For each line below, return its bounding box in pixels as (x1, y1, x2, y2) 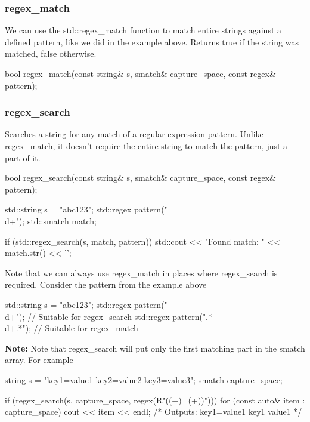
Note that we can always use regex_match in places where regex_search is (5, 266, 278, 279)
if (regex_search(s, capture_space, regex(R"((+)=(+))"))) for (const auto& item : (5, 393, 305, 406)
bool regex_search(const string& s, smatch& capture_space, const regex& (5, 171, 276, 184)
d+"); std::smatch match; (5, 214, 97, 227)
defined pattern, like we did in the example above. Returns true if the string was (5, 35, 299, 48)
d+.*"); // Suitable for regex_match (5, 322, 138, 334)
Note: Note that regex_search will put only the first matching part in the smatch (5, 341, 305, 354)
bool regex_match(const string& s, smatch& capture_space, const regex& (5, 67, 276, 79)
